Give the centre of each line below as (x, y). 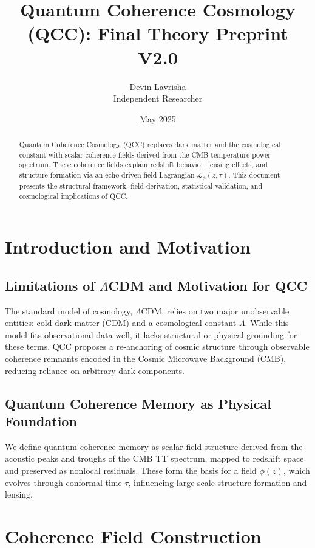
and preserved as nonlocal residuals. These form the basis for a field (131, 470)
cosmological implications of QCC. (73, 196)
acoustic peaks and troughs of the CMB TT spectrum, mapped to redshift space (154, 458)
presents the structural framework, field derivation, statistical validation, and (141, 185)
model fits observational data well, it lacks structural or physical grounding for (151, 334)
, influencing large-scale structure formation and (218, 482)
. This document (254, 175)
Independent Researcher (158, 98)
